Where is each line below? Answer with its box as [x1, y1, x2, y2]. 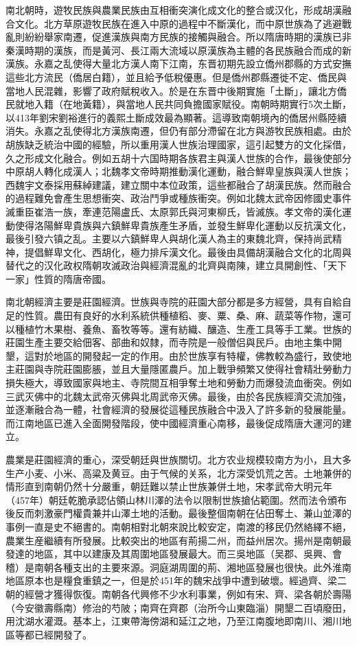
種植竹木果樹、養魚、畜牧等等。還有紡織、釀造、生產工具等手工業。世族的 [14, 321, 352, 336]
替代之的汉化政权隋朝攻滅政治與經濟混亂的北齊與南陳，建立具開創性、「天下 [5, 258, 347, 273]
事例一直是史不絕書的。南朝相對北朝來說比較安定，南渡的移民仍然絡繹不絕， [5, 519, 352, 533]
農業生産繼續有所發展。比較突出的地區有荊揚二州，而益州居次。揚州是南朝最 [5, 533, 352, 547]
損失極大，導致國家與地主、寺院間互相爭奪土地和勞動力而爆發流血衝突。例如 [5, 376, 352, 390]
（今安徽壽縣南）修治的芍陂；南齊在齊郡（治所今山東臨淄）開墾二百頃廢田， [5, 600, 352, 614]
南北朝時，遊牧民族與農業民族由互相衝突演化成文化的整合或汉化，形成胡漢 [5, 3, 342, 16]
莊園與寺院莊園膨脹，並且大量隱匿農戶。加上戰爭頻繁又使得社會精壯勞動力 [14, 362, 352, 376]
